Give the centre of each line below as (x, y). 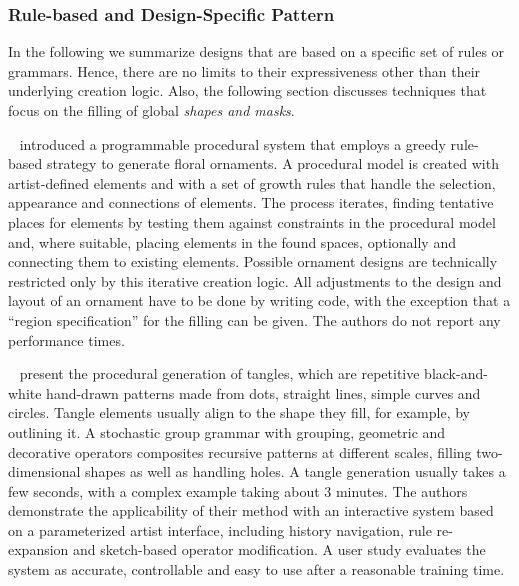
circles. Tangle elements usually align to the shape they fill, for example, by (239, 412)
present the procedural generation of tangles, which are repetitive (219, 373)
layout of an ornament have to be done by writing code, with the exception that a (259, 300)
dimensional (44, 471)
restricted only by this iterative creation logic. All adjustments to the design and (255, 280)
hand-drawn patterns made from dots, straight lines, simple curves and (263, 392)
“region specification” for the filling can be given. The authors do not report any (254, 319)
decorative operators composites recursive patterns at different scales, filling (240, 451)
